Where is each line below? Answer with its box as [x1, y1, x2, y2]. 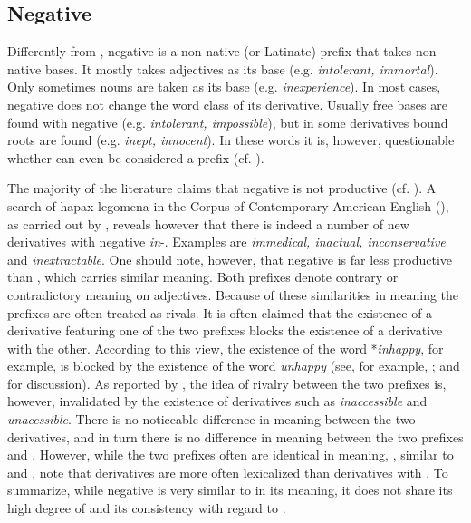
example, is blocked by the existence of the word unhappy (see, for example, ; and [7, 356, 460, 375]
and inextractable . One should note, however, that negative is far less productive [7, 249, 453, 268]
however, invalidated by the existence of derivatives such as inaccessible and [7, 392, 428, 411]
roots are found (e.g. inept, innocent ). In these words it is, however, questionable [7, 131, 455, 150]
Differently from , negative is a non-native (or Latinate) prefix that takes [7, 42, 412, 61]
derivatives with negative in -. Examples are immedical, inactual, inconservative [7, 232, 446, 251]
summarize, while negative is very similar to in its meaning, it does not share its [7, 480, 453, 499]
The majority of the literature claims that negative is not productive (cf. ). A [7, 179, 437, 198]
